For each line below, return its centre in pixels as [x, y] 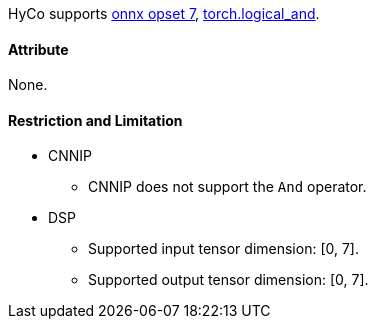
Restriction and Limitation [95, 120]
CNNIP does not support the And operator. [227, 187]
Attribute [38, 49]
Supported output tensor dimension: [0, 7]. [228, 280]
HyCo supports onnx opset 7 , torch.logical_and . [164, 13]
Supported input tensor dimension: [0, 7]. [223, 249]
